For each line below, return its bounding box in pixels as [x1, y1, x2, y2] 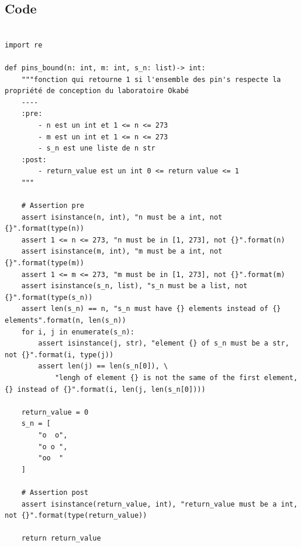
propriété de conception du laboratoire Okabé [5, 87, 189, 95]
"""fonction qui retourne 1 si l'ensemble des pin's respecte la [21, 75, 281, 84]
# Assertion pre [21, 201, 85, 210]
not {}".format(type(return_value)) [5, 511, 147, 520]
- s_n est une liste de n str [38, 144, 155, 153]
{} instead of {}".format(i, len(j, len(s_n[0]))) [5, 385, 206, 394]
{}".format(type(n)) [5, 224, 85, 233]
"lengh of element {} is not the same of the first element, [54, 374, 298, 382]
